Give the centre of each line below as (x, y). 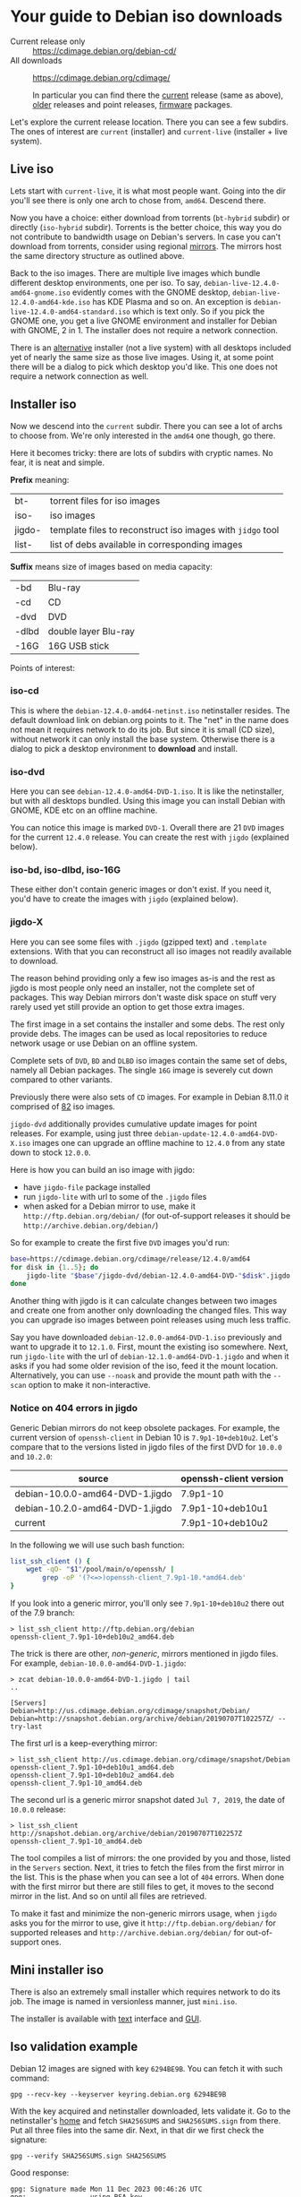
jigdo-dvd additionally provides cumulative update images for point (134, 1124)
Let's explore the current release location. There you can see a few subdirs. (149, 122)
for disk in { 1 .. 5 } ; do (54, 1267)
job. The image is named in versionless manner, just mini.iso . (124, 2001)
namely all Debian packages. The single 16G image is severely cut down (142, 1070)
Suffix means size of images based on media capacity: (112, 566)
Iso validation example (74, 2047)
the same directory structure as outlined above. (97, 255)
